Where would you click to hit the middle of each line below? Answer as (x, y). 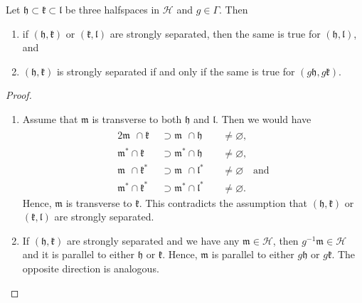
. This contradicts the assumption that (223, 202)
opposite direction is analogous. (91, 269)
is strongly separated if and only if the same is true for (176, 71)
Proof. (19, 95)
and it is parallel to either (79, 254)
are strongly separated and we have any (153, 240)
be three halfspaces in (112, 9)
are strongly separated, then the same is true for (215, 33)
